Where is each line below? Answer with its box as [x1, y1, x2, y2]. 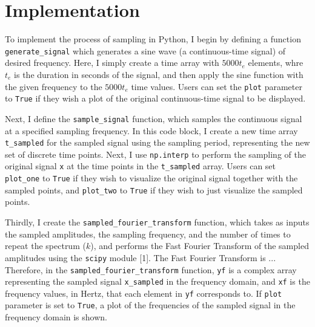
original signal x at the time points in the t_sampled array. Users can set [5, 160, 276, 172]
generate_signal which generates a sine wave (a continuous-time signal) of [5, 44, 286, 57]
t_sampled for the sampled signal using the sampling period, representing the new [5, 136, 310, 149]
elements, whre [248, 56, 303, 69]
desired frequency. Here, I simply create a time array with [5, 56, 219, 69]
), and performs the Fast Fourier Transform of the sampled [90, 239, 309, 252]
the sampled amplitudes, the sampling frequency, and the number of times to [5, 227, 291, 240]
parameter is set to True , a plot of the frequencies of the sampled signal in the [5, 299, 296, 311]
